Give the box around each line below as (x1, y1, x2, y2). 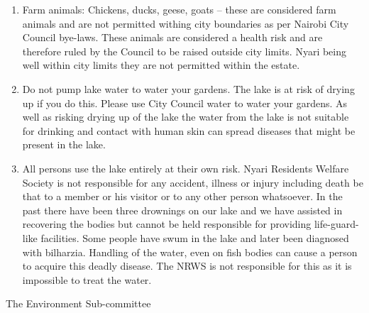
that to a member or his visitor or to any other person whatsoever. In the (22, 189, 343, 204)
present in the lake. (22, 137, 106, 152)
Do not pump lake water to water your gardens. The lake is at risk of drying (22, 81, 355, 96)
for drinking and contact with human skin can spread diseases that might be (22, 123, 356, 138)
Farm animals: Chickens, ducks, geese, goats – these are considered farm (22, 2, 336, 16)
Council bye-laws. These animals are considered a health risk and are (22, 30, 323, 45)
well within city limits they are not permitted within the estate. (22, 57, 300, 72)
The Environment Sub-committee (6, 296, 151, 311)
